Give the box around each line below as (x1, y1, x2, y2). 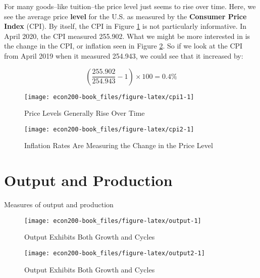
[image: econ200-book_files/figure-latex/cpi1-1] (24, 93, 194, 101)
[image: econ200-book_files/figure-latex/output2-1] (24, 250, 205, 257)
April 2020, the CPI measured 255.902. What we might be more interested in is (4, 30, 250, 41)
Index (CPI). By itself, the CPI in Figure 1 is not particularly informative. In (4, 21, 247, 31)
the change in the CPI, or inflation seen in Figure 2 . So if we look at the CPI (4, 40, 243, 51)
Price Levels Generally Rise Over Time (24, 108, 145, 118)
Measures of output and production (4, 199, 114, 210)
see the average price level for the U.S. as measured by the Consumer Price (4, 11, 247, 21)
